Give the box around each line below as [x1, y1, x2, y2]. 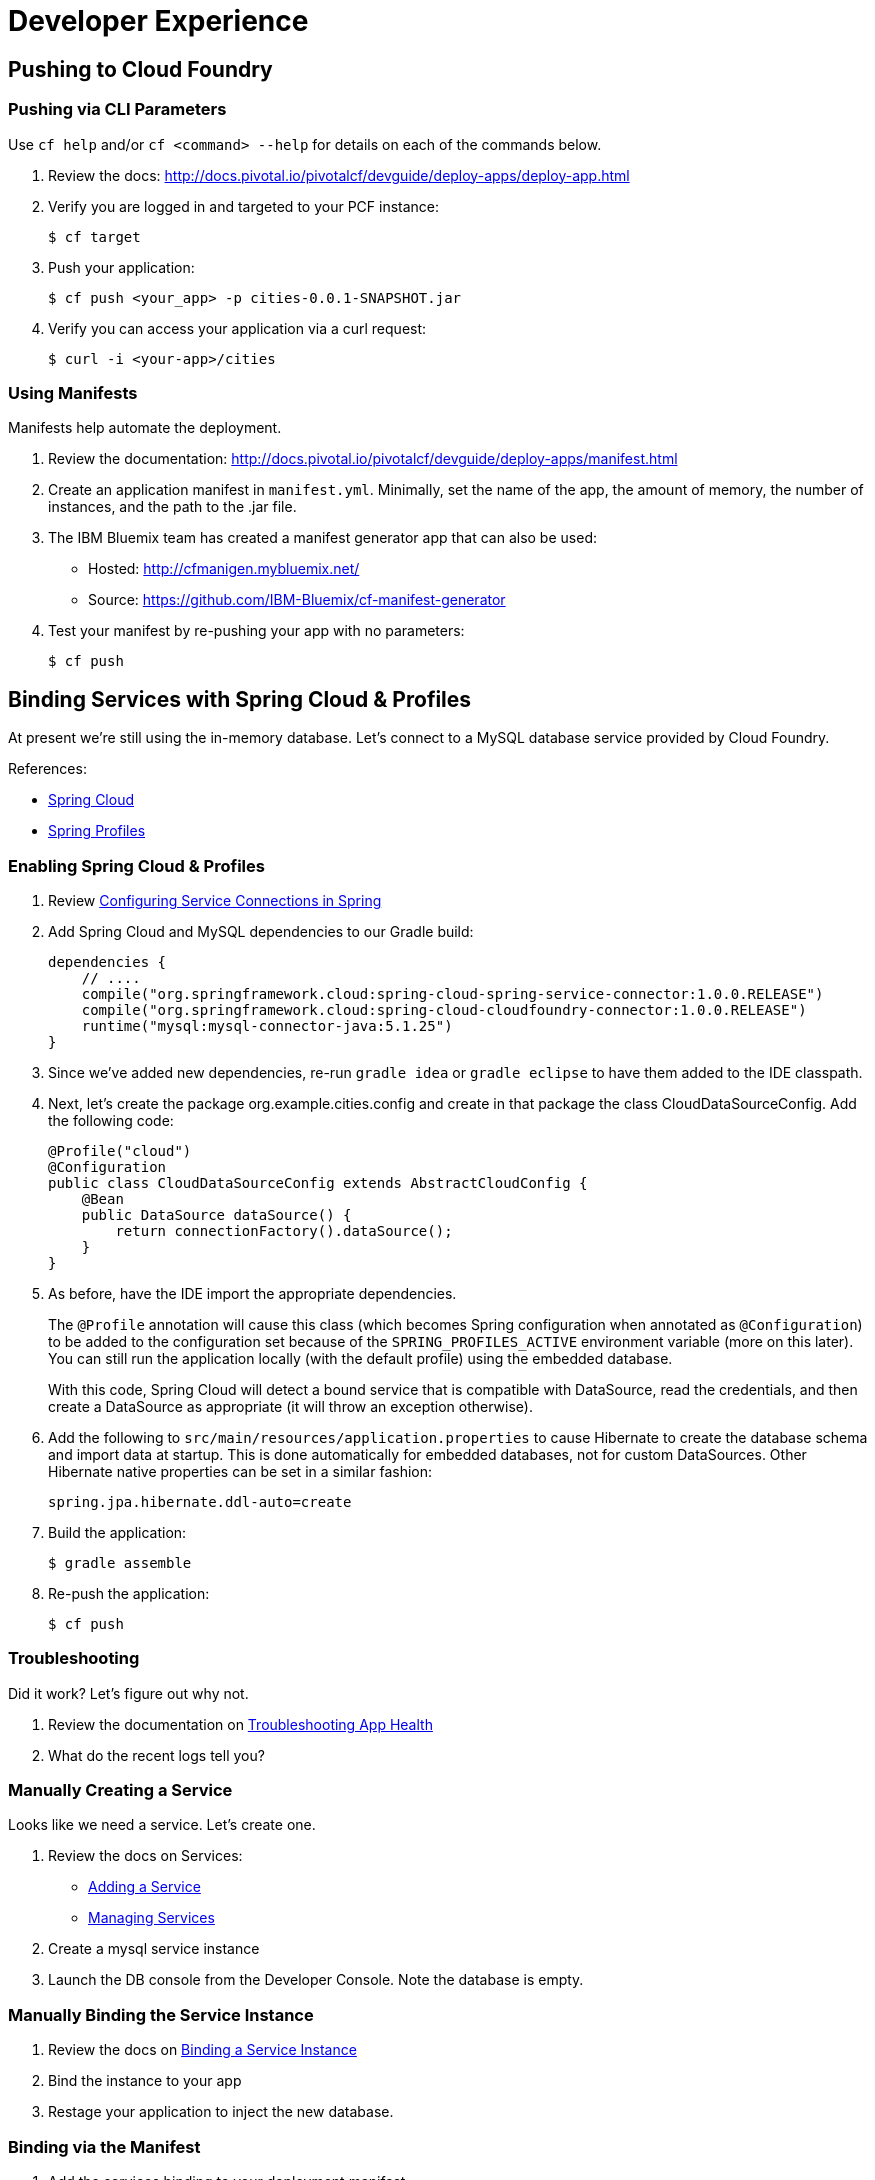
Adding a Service [88, 1878, 201, 1896]
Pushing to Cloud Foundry [8, 56, 273, 82]
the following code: [48, 1111, 174, 1129]
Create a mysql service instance [48, 1940, 260, 1958]
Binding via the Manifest [8, 2136, 201, 2157]
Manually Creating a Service [8, 1780, 233, 1801]
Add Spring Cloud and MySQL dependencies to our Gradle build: [48, 922, 474, 940]
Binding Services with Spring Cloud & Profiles [8, 686, 472, 712]
